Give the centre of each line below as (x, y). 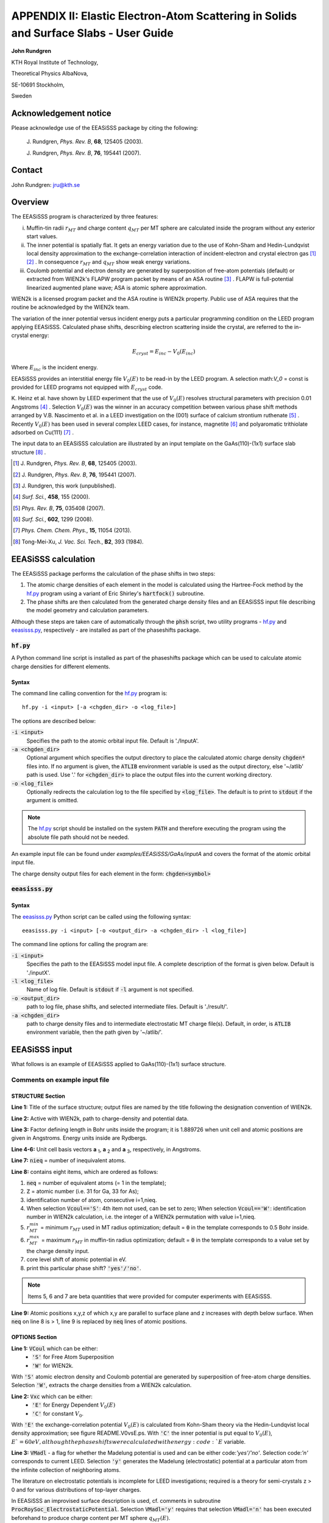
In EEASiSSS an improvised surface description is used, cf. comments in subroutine (116, 1501)
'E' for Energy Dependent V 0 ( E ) (74, 1405)
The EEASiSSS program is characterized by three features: (85, 217)
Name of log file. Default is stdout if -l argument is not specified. (110, 989)
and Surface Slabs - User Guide (92, 33)
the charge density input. (58, 1251)
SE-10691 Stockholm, (38, 85)
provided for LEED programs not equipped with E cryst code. (87, 388)
